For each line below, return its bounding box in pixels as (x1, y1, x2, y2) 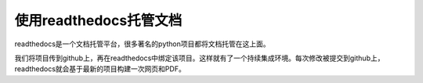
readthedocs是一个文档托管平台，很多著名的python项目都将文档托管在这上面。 (14, 39, 270, 49)
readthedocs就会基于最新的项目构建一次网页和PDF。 (14, 64, 186, 74)
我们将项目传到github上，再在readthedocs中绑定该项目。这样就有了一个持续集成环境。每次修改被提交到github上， (14, 53, 385, 63)
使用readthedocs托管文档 (14, 12, 183, 29)
